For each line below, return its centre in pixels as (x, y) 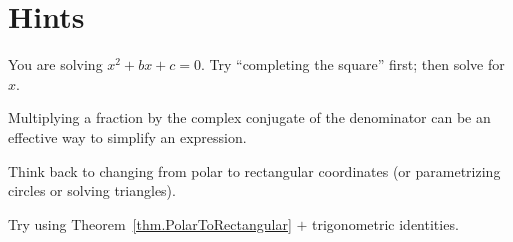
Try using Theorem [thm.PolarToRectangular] (150, 223)
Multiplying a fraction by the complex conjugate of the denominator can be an (249, 117)
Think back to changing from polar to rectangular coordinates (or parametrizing (254, 170)
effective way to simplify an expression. (127, 136)
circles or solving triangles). (92, 190)
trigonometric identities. (385, 223)
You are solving (55, 64)
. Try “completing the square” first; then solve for (353, 64)
